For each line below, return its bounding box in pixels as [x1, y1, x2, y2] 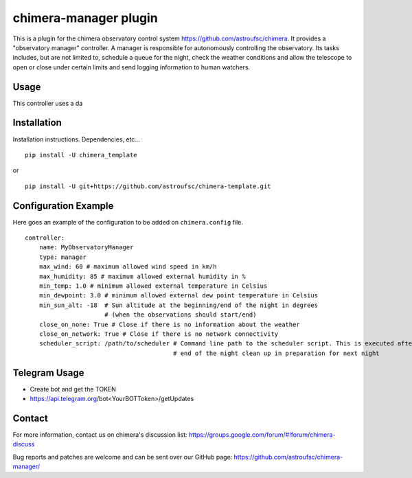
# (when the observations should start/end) [104, 311, 257, 319]
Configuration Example [12, 200, 114, 212]
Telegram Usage [12, 367, 85, 378]
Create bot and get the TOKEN [30, 385, 117, 393]
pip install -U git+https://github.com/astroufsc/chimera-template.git [25, 182, 271, 190]
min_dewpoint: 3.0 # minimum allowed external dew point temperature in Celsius [38, 292, 319, 299]
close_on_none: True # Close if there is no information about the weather [38, 320, 300, 328]
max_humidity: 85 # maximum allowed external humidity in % [38, 272, 247, 280]
